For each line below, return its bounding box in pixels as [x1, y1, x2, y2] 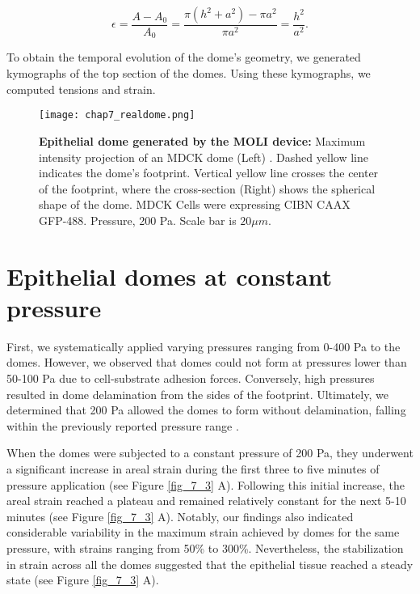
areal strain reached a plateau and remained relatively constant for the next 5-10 [6, 492, 406, 509]
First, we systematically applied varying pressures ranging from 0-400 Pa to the [6, 337, 401, 354]
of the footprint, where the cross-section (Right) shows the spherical [39, 180, 376, 197]
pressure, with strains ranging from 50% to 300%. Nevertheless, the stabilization [6, 539, 404, 556]
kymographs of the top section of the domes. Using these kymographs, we [6, 65, 371, 82]
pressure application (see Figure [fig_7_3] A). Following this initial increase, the [6, 476, 405, 493]
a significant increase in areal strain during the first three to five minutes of [6, 460, 380, 477]
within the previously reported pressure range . [6, 417, 239, 434]
